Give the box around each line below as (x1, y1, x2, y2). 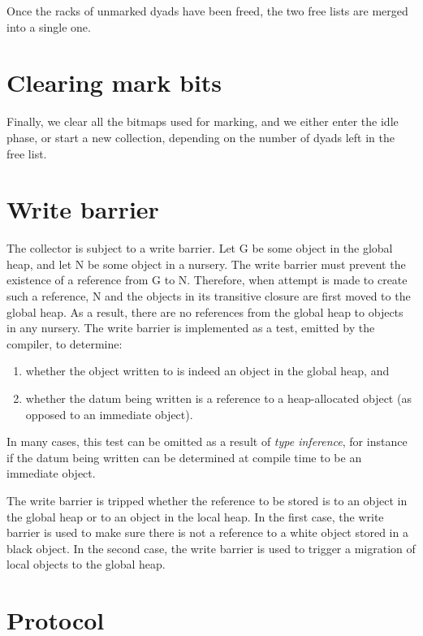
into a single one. (6, 18, 91, 35)
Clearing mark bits (6, 66, 222, 99)
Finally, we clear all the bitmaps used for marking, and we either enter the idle (6, 113, 399, 130)
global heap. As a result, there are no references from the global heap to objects (6, 303, 404, 320)
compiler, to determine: (6, 335, 123, 352)
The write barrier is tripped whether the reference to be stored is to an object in (6, 491, 408, 508)
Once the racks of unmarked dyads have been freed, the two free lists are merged (6, 2, 408, 19)
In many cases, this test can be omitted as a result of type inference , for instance (6, 433, 408, 450)
